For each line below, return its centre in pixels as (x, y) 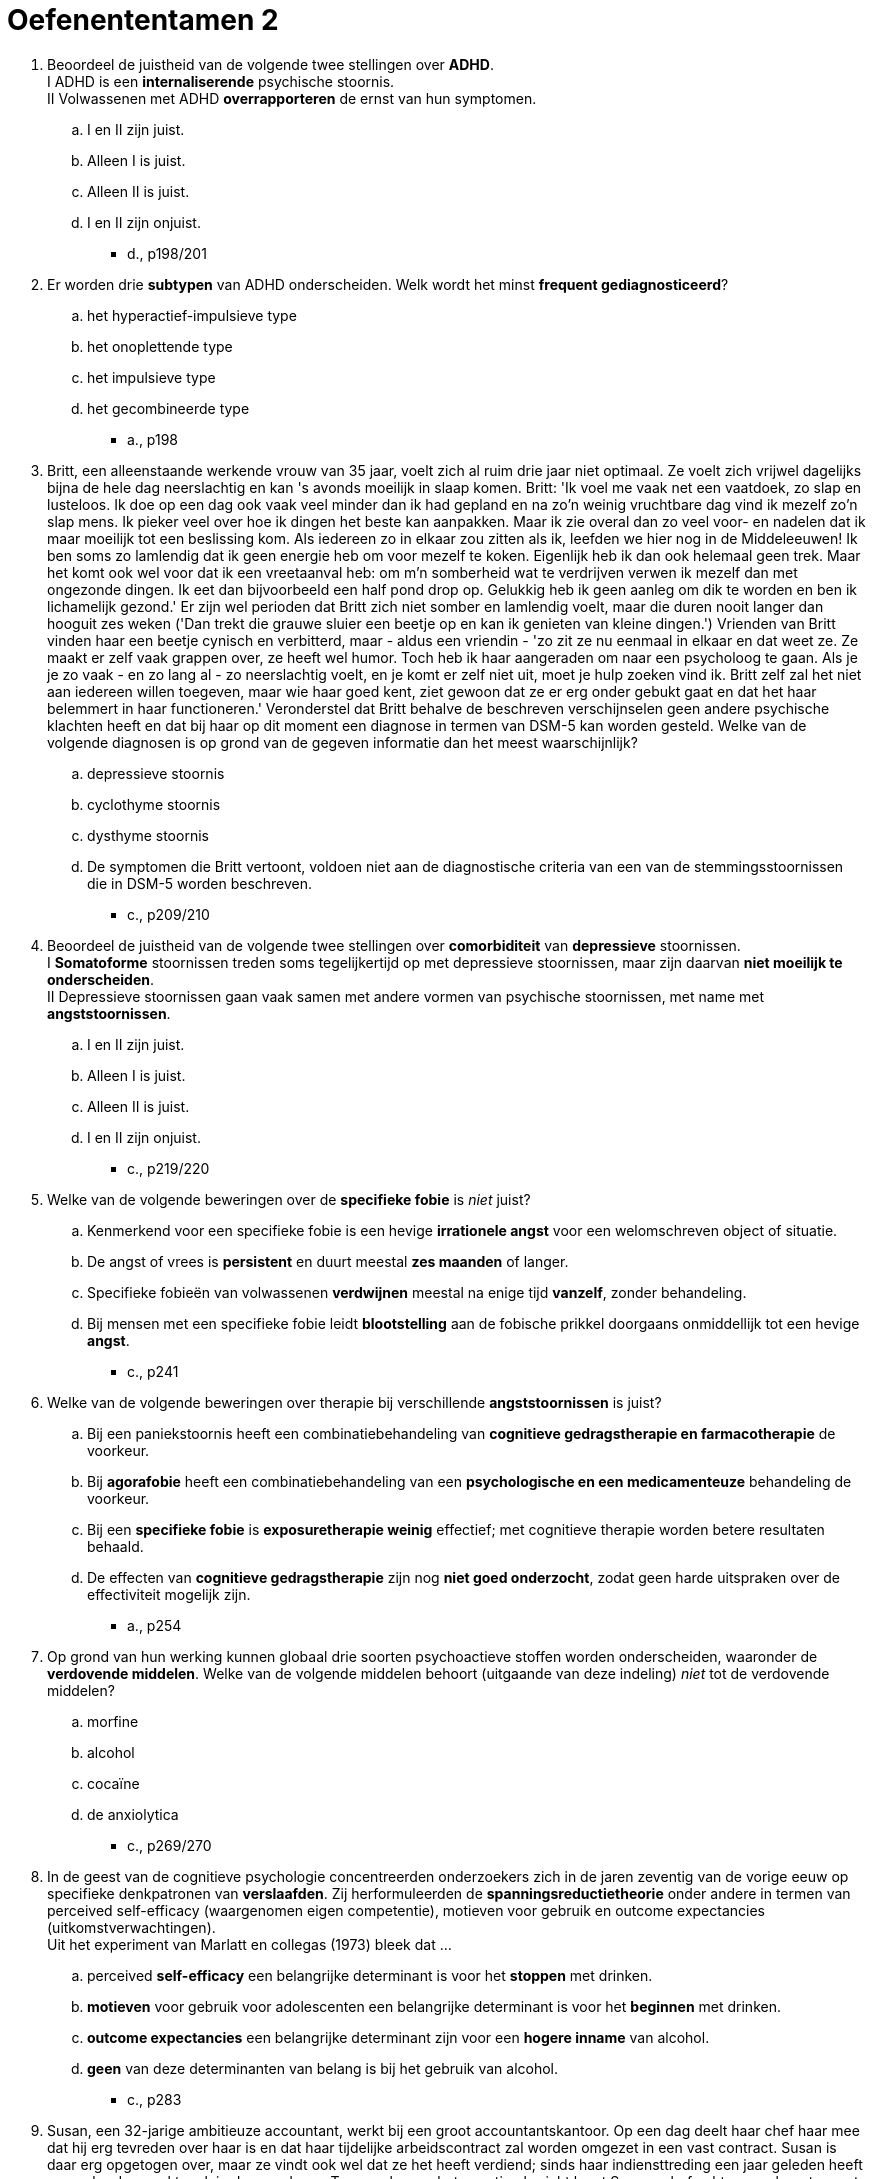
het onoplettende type (160, 346)
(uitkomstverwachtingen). (131, 1927)
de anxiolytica (133, 1814)
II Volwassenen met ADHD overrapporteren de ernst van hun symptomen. (292, 98)
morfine (113, 1721)
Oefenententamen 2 (143, 20)
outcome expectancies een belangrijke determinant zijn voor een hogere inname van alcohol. (398, 2037)
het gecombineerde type (168, 408)
